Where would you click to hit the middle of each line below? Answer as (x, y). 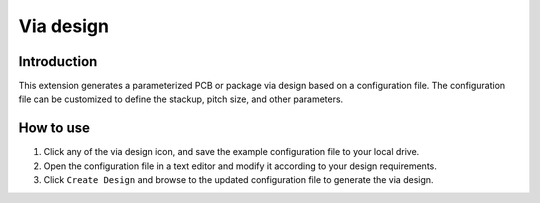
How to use (54, 128)
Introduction (58, 61)
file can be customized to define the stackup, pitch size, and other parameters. (181, 99)
